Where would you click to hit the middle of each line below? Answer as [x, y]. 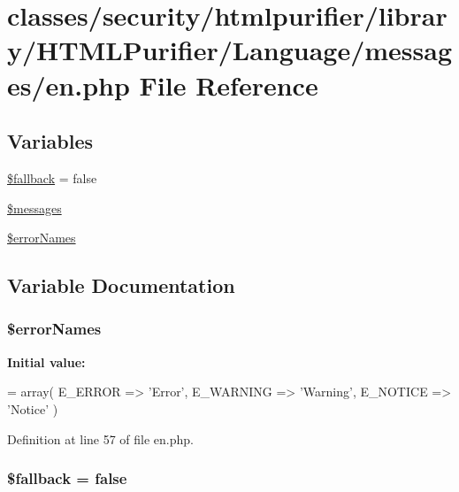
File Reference [229, 85]
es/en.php [69, 85]
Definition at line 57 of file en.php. [101, 438]
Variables [50, 141]
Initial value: [46, 361]
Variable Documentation [121, 285]
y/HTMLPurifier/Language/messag [230, 50]
